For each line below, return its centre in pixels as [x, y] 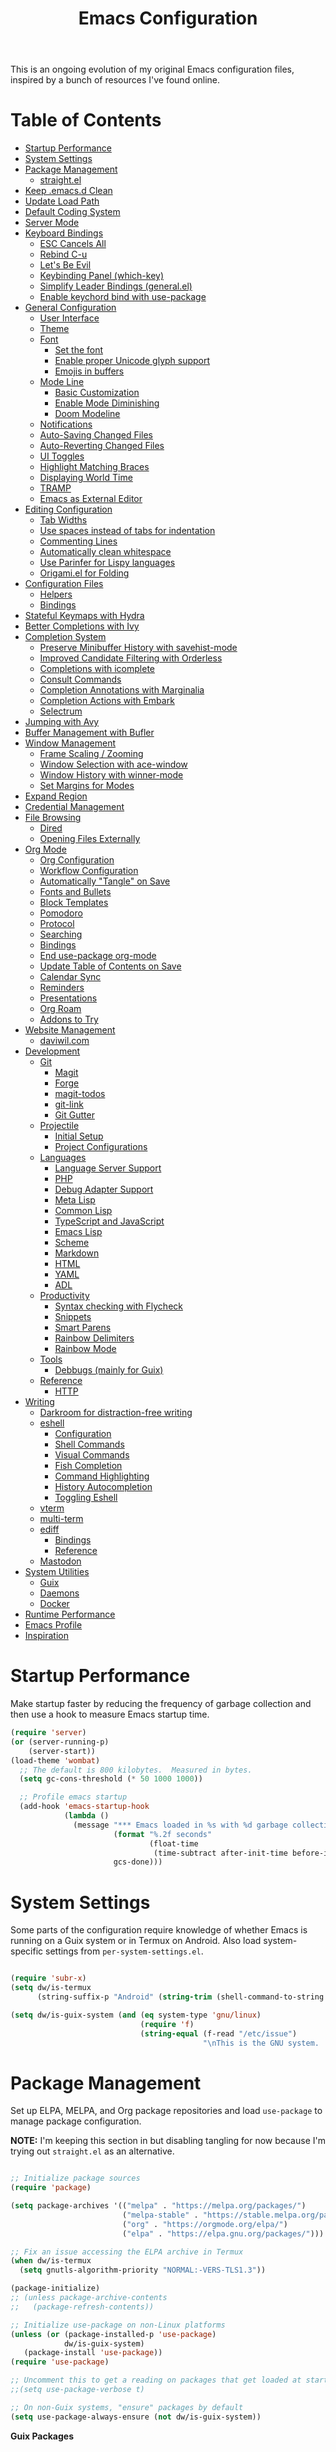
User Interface [69, 318]
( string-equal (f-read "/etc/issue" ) [218, 2033]
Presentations [68, 998]
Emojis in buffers [89, 371]
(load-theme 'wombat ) [55, 1760]
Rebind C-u [63, 254]
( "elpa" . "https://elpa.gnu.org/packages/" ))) [223, 2233]
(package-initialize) [55, 2288]
